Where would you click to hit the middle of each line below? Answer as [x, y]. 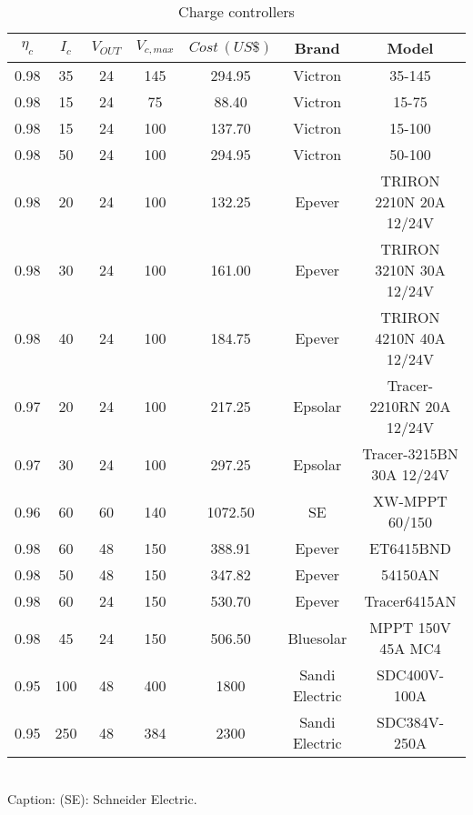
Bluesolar [317, 638]
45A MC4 [410, 648]
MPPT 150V [410, 627]
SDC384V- [410, 722]
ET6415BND [410, 548]
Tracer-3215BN [410, 453]
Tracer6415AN [410, 601]
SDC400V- [410, 674]
